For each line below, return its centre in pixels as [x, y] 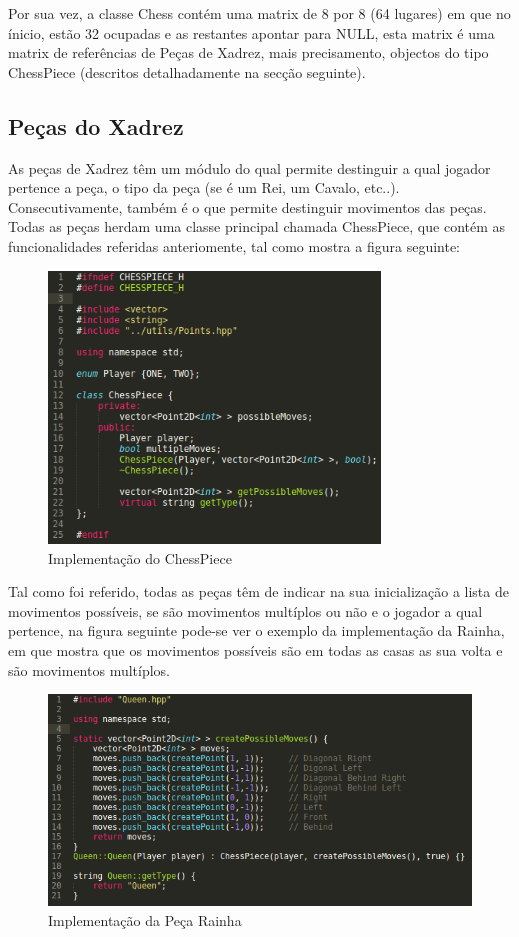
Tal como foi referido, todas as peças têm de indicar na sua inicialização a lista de [258, 591]
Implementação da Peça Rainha [145, 919]
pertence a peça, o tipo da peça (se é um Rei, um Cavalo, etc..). [204, 187]
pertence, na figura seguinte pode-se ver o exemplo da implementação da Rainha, [256, 630]
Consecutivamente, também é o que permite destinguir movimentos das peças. [247, 206]
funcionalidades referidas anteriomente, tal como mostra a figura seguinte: [234, 245]
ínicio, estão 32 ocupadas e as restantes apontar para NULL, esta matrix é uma [251, 32]
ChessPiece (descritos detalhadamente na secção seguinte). [187, 71]
